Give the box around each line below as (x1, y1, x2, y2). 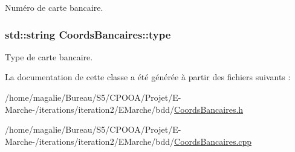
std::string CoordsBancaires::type (5, 27, 171, 42)
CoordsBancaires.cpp (174, 135, 252, 147)
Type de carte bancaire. (5, 50, 93, 63)
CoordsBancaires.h (174, 103, 244, 115)
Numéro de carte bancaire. (5, 1, 103, 13)
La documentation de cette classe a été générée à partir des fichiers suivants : (5, 71, 291, 83)
